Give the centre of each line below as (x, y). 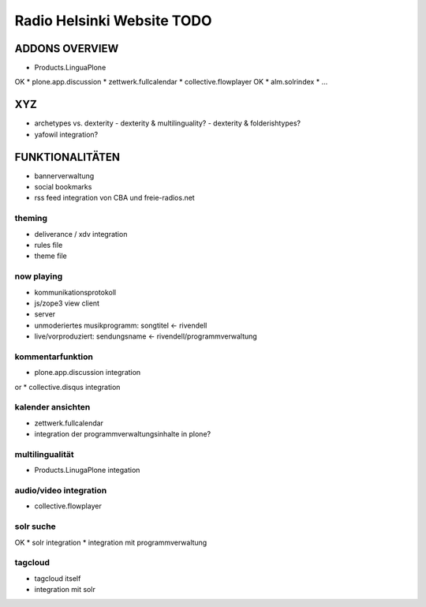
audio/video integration (61, 491)
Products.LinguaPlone (70, 68)
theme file (50, 256)
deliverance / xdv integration (81, 234)
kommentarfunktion (54, 357)
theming (31, 219)
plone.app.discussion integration (88, 373)
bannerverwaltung (64, 176)
